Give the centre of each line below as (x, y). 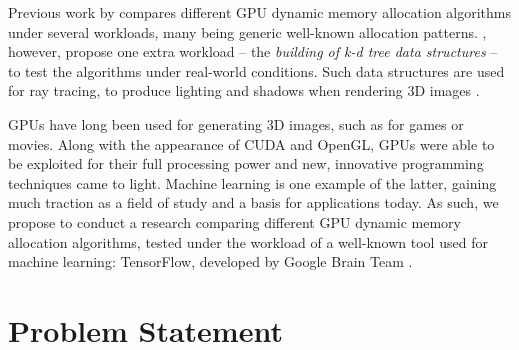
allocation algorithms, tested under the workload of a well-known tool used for (248, 241)
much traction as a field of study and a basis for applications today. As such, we (253, 202)
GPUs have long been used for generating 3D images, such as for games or (236, 123)
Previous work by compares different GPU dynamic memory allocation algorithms (260, 12)
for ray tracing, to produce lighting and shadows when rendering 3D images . (244, 90)
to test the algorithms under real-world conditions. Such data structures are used (256, 70)
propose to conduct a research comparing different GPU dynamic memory (234, 221)
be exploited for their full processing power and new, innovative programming (246, 163)
